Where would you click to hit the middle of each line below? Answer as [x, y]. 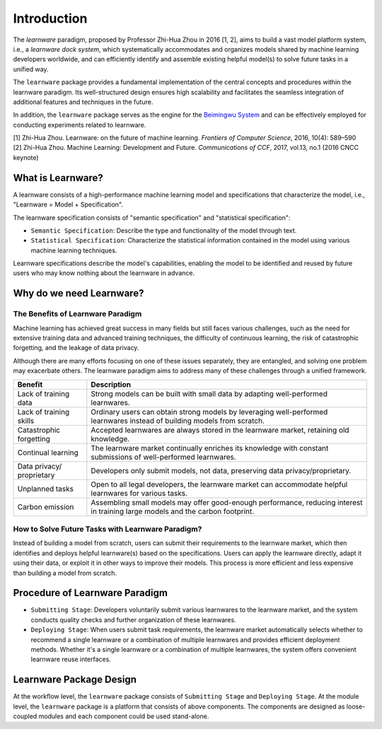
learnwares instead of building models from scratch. [178, 421]
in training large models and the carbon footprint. [173, 511]
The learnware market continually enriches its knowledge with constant [210, 448]
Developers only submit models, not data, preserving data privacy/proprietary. [221, 470]
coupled [25, 716]
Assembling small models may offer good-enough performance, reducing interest [227, 502]
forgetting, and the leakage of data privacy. [76, 348]
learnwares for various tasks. [139, 493]
